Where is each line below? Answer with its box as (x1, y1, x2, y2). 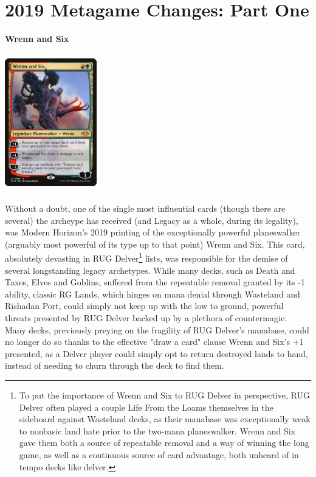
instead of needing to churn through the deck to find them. (5, 359, 224, 372)
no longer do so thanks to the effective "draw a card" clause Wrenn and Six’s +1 (5, 335, 304, 348)
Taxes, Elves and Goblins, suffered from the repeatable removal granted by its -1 (5, 276, 305, 288)
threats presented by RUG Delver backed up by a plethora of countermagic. (5, 312, 287, 324)
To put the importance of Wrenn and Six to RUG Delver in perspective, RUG (19, 389, 310, 402)
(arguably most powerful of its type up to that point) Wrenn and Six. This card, (5, 237, 305, 250)
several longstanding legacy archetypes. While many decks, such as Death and (5, 263, 295, 276)
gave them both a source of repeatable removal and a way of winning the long (19, 436, 309, 449)
